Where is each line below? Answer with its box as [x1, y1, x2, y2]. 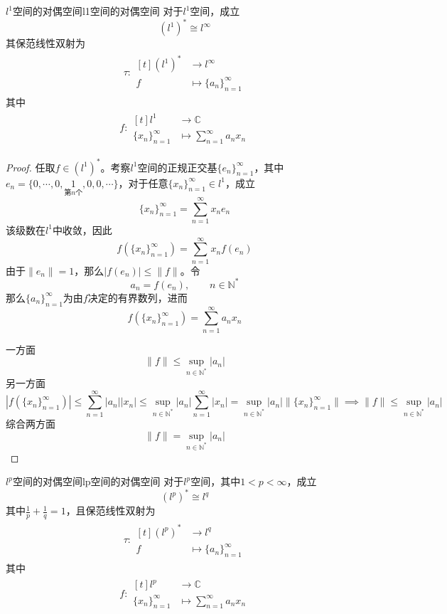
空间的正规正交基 [137, 159, 217, 174]
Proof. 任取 [6, 159, 55, 174]
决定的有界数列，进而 [87, 290, 188, 305]
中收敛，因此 [52, 222, 112, 237]
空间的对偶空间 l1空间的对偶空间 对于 [12, 4, 183, 18]
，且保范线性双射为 [65, 503, 156, 518]
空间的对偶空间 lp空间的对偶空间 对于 [12, 474, 184, 489]
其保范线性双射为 [6, 36, 85, 51]
